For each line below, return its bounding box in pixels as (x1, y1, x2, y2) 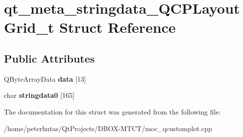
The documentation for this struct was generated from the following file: (4, 106, 221, 116)
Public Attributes (4, 50, 95, 66)
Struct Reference (59, 17, 176, 37)
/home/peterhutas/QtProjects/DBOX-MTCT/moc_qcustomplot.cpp (4, 123, 212, 133)
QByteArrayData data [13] (4, 73, 86, 84)
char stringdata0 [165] (4, 90, 74, 100)
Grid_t (4, 17, 54, 37)
